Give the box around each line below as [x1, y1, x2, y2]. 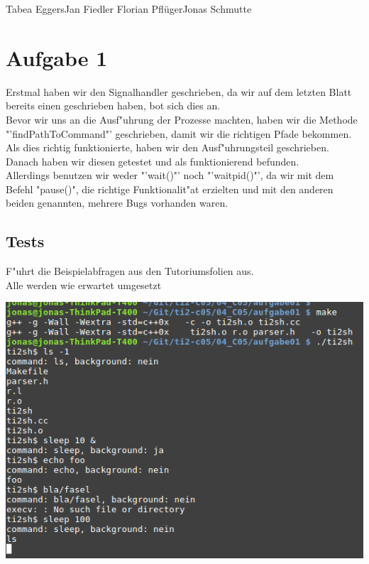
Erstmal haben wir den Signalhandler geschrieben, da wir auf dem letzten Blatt [6, 84, 352, 99]
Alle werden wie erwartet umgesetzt [6, 277, 162, 292]
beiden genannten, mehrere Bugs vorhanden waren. [6, 195, 228, 210]
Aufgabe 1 [6, 43, 108, 72]
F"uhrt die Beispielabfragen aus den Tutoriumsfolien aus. [6, 264, 254, 278]
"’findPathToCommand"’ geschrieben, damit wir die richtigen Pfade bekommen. [6, 126, 352, 141]
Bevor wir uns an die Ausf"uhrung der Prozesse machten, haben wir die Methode [6, 112, 358, 126]
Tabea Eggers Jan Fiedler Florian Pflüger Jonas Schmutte [6, 1, 252, 16]
